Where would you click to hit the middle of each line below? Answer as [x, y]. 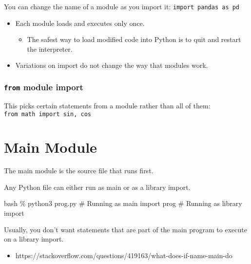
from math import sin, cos [48, 114]
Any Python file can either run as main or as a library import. [97, 187]
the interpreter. [50, 49]
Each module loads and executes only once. [80, 23]
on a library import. [34, 239]
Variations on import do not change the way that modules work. [112, 65]
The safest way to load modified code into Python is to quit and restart [134, 39]
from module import [44, 87]
